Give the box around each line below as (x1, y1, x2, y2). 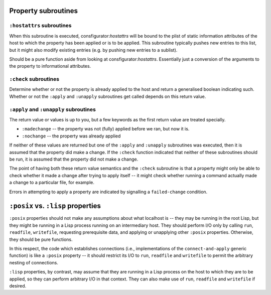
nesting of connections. (9, 259, 59, 265)
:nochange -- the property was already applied (22, 133, 121, 139)
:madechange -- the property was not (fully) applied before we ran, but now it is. (22, 126, 190, 132)
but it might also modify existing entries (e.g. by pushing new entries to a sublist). (9, 47, 178, 53)
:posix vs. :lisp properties (9, 202, 101, 210)
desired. (9, 282, 27, 288)
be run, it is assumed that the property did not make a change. (9, 156, 139, 162)
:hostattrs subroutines (9, 22, 72, 29)
